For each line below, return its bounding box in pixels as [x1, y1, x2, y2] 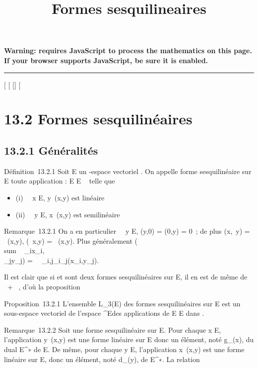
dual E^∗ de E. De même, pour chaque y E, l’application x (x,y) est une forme [4, 344, 245, 355]
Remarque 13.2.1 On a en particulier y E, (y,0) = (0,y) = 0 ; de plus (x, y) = [4, 226, 250, 236]
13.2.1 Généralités [4, 142, 98, 158]
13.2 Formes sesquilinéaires [4, 108, 193, 129]
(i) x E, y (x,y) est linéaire [15, 192, 105, 202]
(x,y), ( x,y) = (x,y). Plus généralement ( [7, 235, 138, 246]
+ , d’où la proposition [7, 281, 80, 292]
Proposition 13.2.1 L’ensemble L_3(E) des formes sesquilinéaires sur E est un [4, 298, 241, 308]
